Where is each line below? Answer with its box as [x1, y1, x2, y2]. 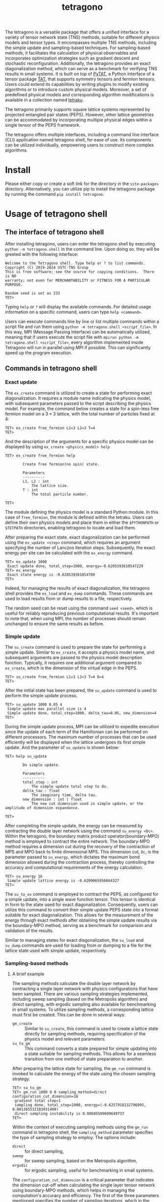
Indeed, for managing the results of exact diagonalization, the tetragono [5, 585, 150, 591]
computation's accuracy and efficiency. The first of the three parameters [12, 1193, 159, 1199]
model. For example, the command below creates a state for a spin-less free [5, 406, 159, 411]
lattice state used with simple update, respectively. [5, 948, 108, 954]
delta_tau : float [23, 789, 60, 793]
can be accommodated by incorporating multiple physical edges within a [5, 117, 152, 123]
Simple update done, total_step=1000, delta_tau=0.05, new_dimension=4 [7, 711, 157, 716]
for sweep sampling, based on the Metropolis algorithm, [24, 1158, 138, 1164]
